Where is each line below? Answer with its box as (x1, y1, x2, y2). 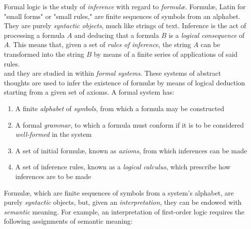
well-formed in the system (15, 129, 92, 139)
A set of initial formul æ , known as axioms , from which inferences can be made (15, 145, 247, 155)
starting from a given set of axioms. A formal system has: (4, 87, 175, 97)
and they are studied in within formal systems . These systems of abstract (4, 68, 221, 78)
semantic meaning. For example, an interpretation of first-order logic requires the (4, 206, 245, 216)
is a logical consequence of (168, 30, 245, 40)
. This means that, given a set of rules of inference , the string (9, 39, 192, 49)
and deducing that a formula (74, 30, 159, 40)
